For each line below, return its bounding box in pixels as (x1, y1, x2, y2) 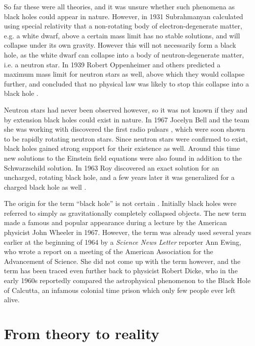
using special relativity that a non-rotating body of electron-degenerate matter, (4, 21, 242, 31)
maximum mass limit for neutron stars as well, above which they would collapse (4, 69, 245, 79)
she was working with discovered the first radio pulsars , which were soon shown (4, 124, 245, 134)
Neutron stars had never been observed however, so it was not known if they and (4, 104, 248, 115)
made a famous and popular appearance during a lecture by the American (4, 217, 227, 228)
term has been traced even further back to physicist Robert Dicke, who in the (4, 265, 238, 276)
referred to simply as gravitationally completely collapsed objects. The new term (4, 207, 246, 218)
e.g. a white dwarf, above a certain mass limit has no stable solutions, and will (4, 30, 240, 40)
